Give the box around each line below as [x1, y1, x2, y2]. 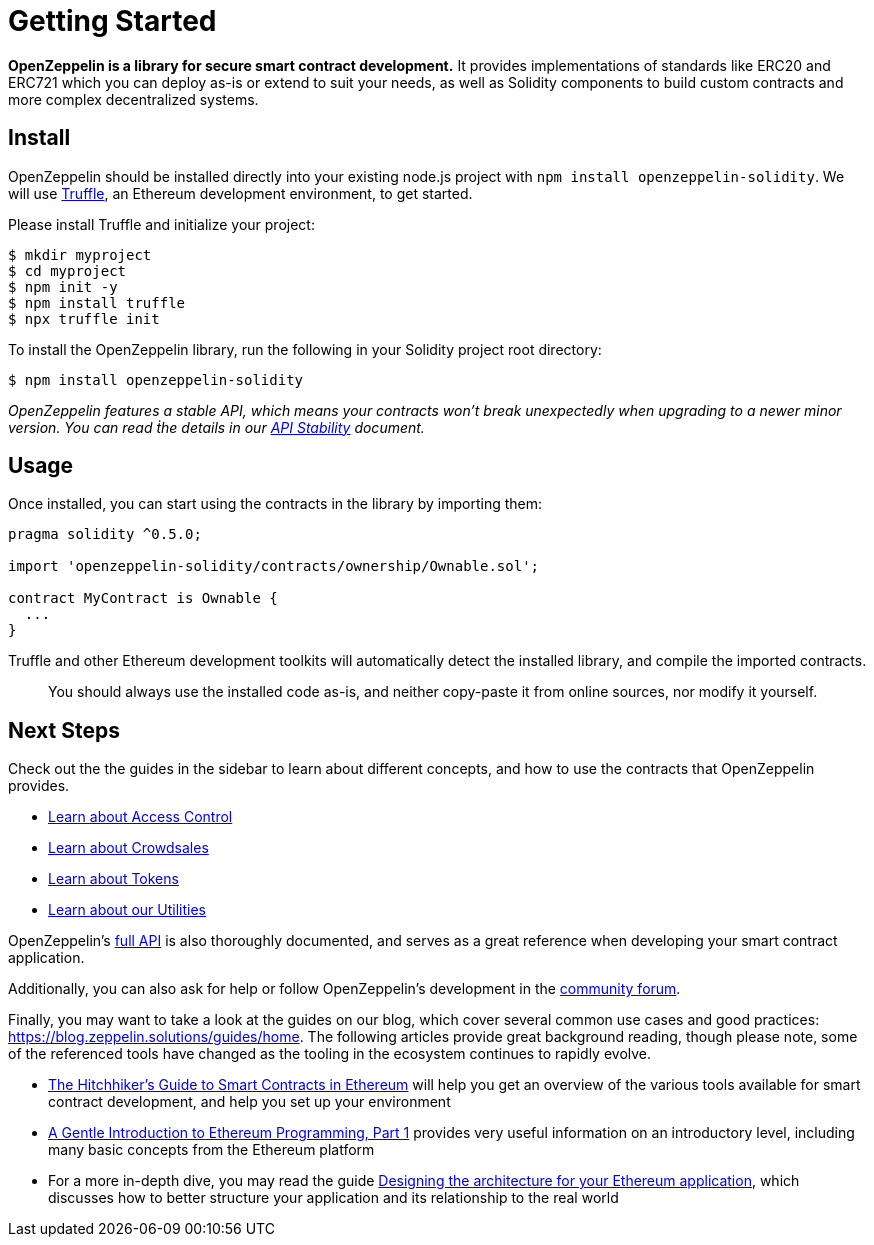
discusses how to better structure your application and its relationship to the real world [48, 1189, 619, 1207]
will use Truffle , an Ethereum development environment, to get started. [8, 184, 473, 202]
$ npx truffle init [8, 310, 160, 327]
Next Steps [8, 717, 120, 743]
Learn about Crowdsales [48, 839, 209, 857]
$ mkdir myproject [8, 246, 152, 263]
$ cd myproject [8, 262, 127, 279]
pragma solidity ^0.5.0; [8, 526, 202, 543]
